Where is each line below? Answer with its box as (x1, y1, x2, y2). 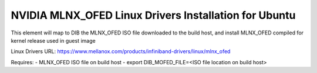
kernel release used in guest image (11, 37, 96, 44)
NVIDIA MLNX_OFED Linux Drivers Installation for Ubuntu (11, 9, 296, 22)
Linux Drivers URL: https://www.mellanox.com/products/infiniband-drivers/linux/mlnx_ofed (11, 48, 231, 55)
